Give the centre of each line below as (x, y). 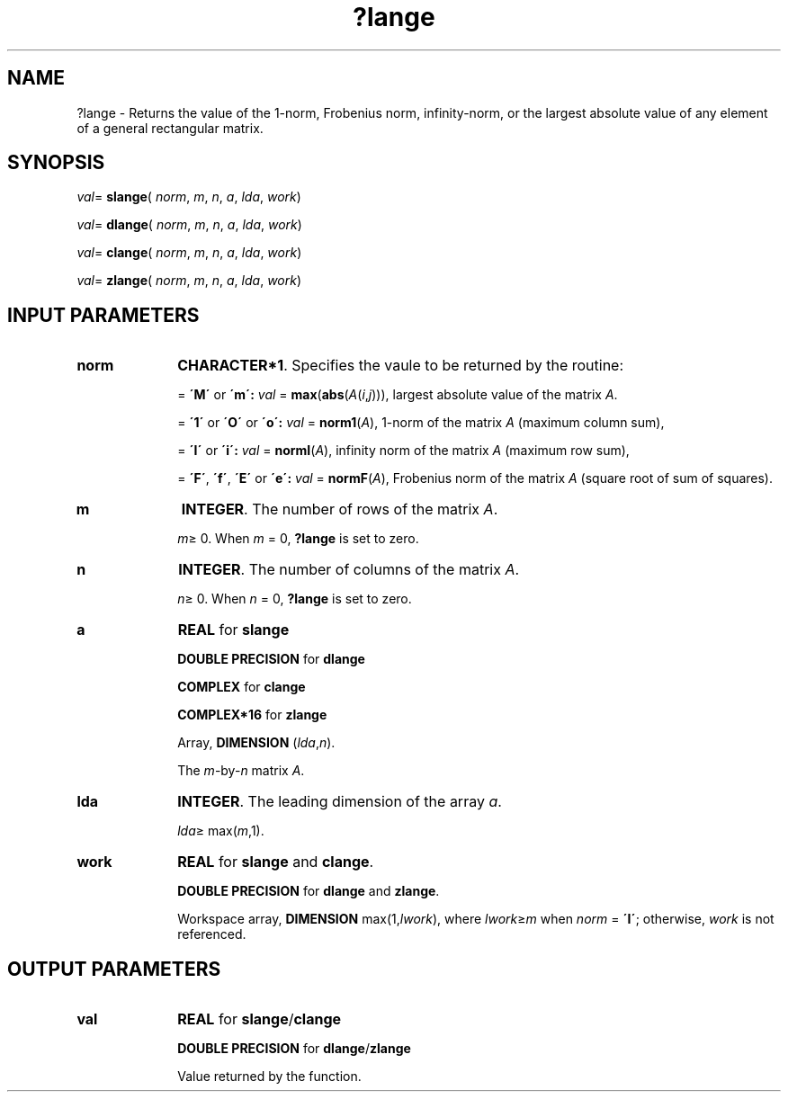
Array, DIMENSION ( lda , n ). (256, 743)
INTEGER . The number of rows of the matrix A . (340, 509)
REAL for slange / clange (260, 1019)
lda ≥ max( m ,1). (221, 831)
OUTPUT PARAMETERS (114, 969)
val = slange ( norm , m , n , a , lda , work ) (189, 197)
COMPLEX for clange (242, 687)
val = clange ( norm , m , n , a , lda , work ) (189, 253)
